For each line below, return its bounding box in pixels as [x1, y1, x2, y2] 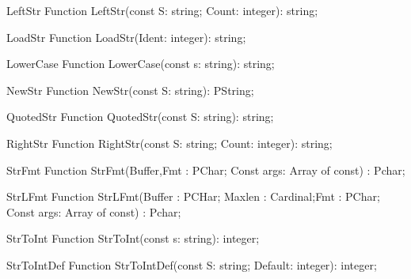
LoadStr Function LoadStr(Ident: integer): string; [6, 28, 246, 45]
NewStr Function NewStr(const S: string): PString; [6, 81, 254, 98]
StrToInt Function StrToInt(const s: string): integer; [6, 230, 260, 247]
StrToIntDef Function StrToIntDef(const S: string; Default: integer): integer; [6, 256, 377, 273]
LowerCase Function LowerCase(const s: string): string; [6, 55, 275, 72]
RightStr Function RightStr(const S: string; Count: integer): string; [6, 134, 333, 151]
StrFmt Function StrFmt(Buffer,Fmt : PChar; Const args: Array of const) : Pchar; [6, 161, 405, 178]
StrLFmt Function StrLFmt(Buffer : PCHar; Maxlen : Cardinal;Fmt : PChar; [6, 188, 380, 205]
